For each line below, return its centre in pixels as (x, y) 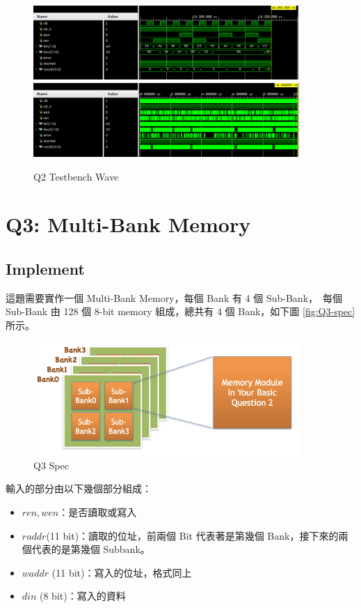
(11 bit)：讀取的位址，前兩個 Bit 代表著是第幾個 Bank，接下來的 (192, 535)
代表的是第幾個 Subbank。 (91, 549)
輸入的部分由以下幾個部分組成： (79, 488)
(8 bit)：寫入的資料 (82, 596)
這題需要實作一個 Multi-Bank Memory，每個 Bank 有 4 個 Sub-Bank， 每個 (174, 297)
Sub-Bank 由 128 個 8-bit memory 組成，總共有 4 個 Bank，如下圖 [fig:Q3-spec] (180, 311)
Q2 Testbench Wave (76, 176)
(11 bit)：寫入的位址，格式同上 (122, 572)
